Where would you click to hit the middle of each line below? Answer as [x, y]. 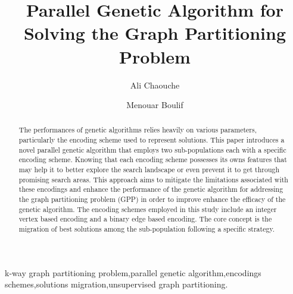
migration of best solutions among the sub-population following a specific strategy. [147, 229]
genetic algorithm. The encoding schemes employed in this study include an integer [148, 209]
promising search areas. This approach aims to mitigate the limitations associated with [153, 179]
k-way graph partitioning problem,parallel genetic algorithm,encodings [133, 272]
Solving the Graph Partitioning [155, 33]
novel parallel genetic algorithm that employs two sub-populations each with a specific [152, 149]
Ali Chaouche [155, 85]
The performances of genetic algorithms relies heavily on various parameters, [138, 130]
